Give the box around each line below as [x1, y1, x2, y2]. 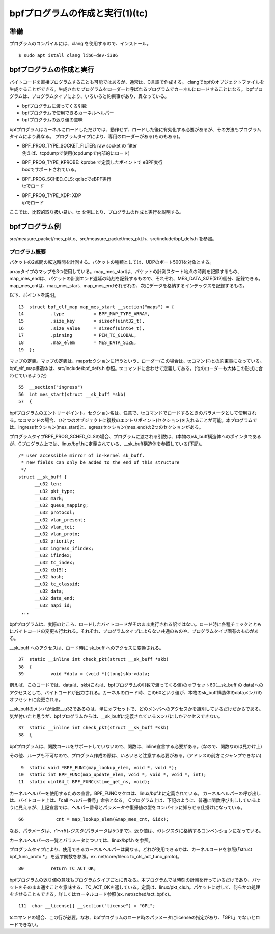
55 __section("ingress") [18, 384, 84, 390]
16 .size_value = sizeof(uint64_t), [18, 325, 145, 331]
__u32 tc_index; [34, 559, 75, 566]
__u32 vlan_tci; [34, 524, 75, 530]
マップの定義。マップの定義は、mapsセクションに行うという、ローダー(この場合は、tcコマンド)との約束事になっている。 [9, 358, 264, 364]
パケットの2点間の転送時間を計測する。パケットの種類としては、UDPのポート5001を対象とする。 [9, 259, 214, 265]
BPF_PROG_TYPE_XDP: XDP [22, 192, 81, 199]
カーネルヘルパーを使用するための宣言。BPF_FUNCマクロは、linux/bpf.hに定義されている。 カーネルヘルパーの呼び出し [9, 790, 261, 796]
